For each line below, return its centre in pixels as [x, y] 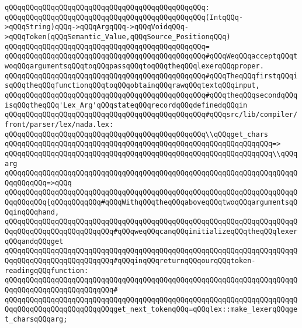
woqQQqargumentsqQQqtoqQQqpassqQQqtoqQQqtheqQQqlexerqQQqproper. [134, 66]
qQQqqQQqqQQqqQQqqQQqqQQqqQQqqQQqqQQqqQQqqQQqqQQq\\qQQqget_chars [137, 134]
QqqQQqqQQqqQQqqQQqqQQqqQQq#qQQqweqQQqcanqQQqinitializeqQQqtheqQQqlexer [151, 232]
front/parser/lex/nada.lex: [59, 124]
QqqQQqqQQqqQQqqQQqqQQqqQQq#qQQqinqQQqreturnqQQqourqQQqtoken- [130, 261]
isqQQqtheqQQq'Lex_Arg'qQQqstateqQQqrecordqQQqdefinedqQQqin [126, 105]
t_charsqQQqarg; [36, 319]
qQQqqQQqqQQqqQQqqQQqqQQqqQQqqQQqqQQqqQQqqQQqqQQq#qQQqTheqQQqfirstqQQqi [151, 76]
